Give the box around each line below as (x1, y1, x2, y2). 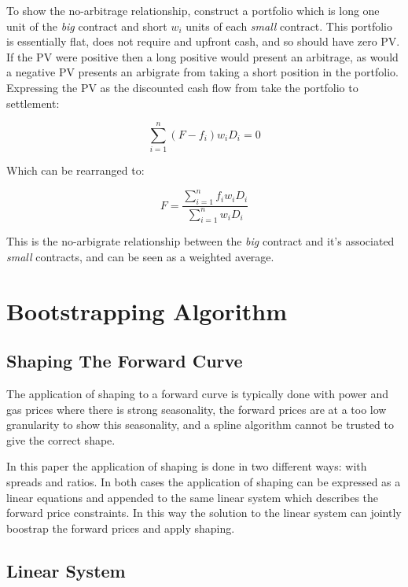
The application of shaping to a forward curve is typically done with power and (6, 386, 389, 402)
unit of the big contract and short (6, 17, 167, 34)
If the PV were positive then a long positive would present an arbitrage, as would (6, 48, 399, 65)
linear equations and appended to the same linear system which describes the (6, 489, 379, 505)
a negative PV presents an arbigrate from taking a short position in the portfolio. (6, 64, 399, 80)
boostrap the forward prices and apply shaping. (6, 519, 235, 536)
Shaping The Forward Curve (6, 349, 243, 373)
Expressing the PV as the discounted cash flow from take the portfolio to (6, 79, 358, 95)
